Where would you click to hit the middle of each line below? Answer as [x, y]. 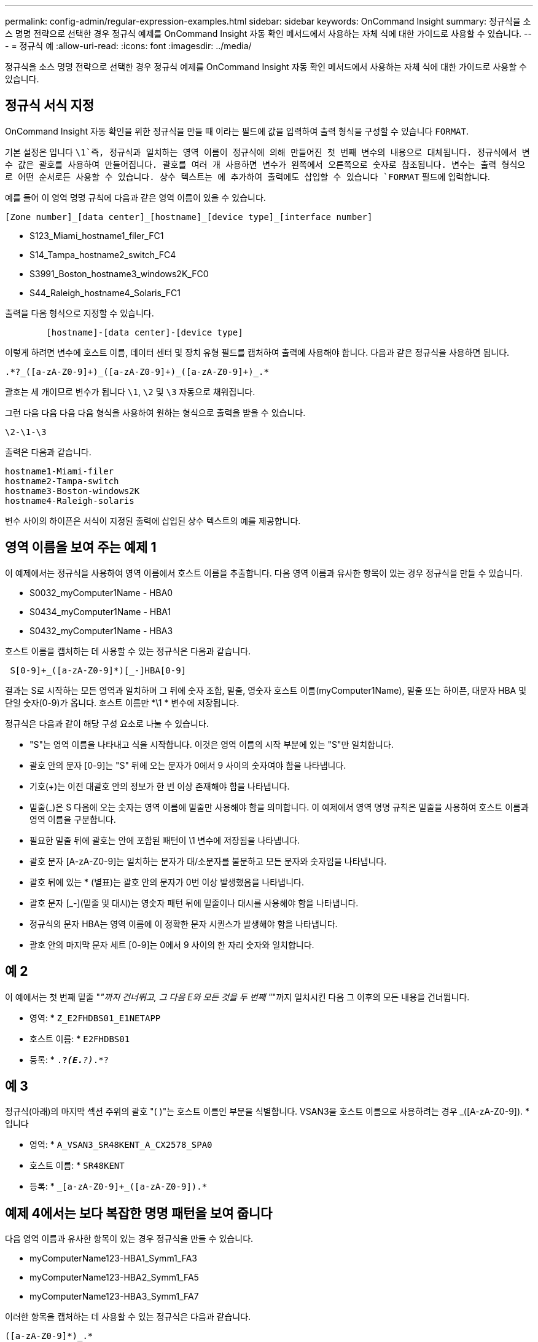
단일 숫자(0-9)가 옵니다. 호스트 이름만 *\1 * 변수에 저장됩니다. [122, 702]
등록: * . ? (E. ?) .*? [69, 1059]
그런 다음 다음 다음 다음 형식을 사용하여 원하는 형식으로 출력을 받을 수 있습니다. [155, 412]
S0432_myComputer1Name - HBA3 [101, 630]
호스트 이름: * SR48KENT [77, 1166]
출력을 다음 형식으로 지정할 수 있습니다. [80, 313]
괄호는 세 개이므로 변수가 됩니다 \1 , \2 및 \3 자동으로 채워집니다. [130, 391]
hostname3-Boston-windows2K [72, 491]
